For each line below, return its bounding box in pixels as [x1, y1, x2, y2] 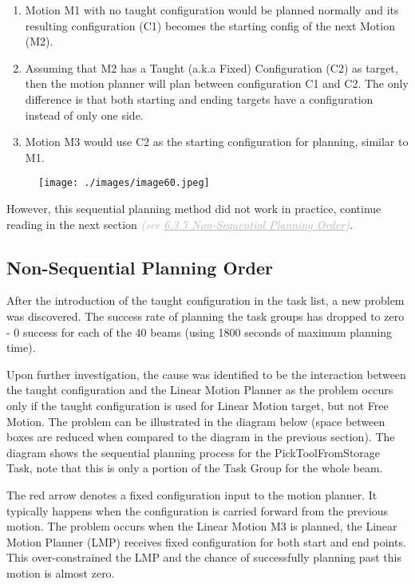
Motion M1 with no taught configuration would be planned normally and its [25, 2, 399, 18]
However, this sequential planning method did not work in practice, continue [6, 200, 381, 216]
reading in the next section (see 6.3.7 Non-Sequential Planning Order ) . [6, 215, 353, 232]
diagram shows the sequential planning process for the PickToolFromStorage [6, 444, 381, 460]
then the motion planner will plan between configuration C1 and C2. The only [25, 75, 409, 92]
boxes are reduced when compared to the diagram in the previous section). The [6, 428, 395, 445]
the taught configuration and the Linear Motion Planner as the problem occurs [6, 381, 393, 398]
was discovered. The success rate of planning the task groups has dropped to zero [6, 307, 405, 324]
